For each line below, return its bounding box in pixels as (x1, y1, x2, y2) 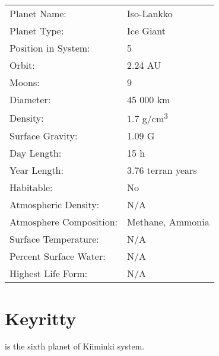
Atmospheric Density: (9, 198, 100, 212)
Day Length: (9, 146, 62, 160)
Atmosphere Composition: (9, 215, 118, 229)
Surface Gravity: (9, 129, 78, 143)
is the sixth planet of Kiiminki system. (5, 340, 145, 352)
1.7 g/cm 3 (127, 110, 168, 126)
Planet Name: (9, 7, 66, 20)
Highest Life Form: (9, 266, 88, 281)
